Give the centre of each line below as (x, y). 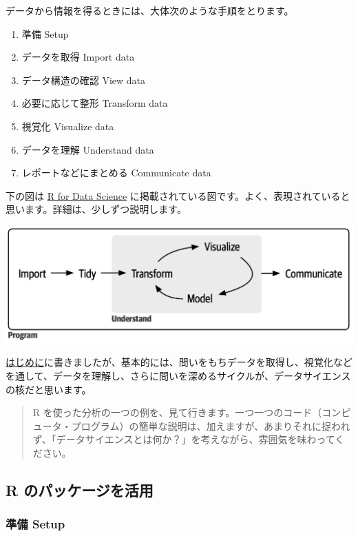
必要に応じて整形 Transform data (95, 103)
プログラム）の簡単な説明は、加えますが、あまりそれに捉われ (211, 425)
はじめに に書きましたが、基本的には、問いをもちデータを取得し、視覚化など (179, 362)
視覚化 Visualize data (68, 126)
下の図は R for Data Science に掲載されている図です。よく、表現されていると (178, 195)
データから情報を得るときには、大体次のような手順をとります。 (150, 10)
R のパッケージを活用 (80, 489)
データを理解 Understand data (88, 149)
